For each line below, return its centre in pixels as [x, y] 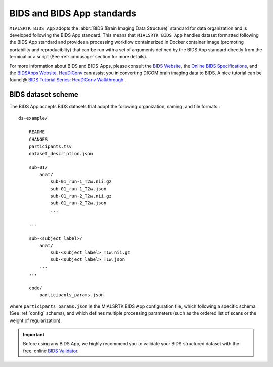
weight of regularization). [36, 320]
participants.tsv [50, 146]
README [37, 132]
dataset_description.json [61, 153]
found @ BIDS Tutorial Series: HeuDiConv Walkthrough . [68, 80]
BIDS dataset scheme [44, 94]
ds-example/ [33, 118]
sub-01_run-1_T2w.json [78, 189]
